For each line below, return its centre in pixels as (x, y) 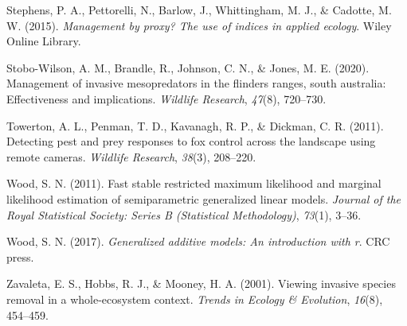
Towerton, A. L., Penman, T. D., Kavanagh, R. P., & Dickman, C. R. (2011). (195, 125)
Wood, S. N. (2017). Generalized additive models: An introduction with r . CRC (198, 241)
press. (20, 256)
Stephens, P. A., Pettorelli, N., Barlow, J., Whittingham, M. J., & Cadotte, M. (199, 10)
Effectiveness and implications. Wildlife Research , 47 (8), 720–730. (166, 98)
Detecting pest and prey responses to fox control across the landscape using (191, 141)
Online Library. (44, 41)
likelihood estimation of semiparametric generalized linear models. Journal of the (203, 198)
